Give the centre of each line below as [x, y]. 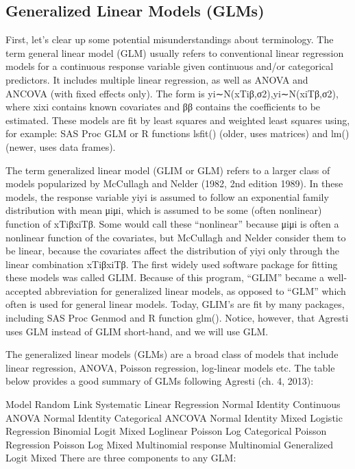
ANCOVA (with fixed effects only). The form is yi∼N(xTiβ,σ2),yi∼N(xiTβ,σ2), [172, 93]
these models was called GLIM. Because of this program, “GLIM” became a [165, 277]
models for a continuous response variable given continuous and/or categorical [170, 66]
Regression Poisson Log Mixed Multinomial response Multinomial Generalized [170, 444]
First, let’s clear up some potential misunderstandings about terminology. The [170, 39]
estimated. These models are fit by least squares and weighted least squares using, [178, 120]
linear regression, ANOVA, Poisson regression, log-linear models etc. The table [170, 367]
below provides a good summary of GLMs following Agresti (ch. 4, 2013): [160, 381]
